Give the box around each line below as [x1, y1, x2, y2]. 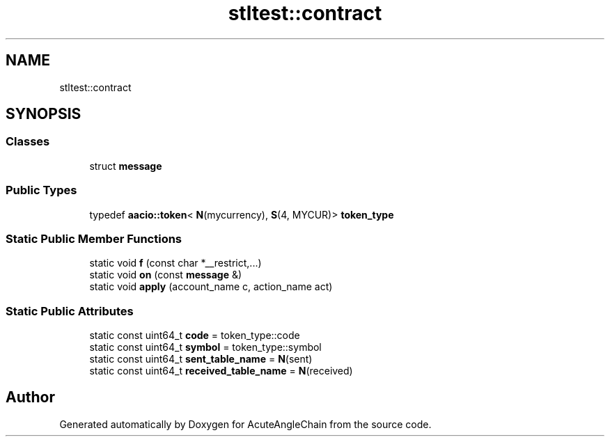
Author [6, 388, 55, 407]
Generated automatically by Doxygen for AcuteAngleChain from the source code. [59, 418, 432, 430]
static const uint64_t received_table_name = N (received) [89, 365, 353, 377]
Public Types [6, 183, 77, 198]
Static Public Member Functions [6, 231, 182, 246]
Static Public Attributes [6, 303, 134, 318]
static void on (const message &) [89, 269, 242, 281]
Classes [6, 134, 50, 149]
